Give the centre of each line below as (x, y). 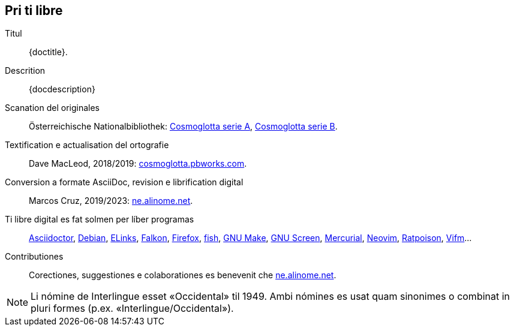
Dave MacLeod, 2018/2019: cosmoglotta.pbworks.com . (138, 164)
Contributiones (34, 257)
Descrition (25, 71)
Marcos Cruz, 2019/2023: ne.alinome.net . (111, 201)
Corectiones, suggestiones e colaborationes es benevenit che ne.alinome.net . (183, 275)
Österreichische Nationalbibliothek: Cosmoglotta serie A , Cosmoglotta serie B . (183, 127)
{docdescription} (62, 89)
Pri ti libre (34, 10)
